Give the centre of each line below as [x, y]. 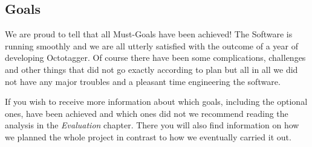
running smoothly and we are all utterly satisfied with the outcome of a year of [151, 45]
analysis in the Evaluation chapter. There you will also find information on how [152, 125]
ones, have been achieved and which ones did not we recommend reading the [147, 113]
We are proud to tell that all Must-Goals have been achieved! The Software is [149, 34]
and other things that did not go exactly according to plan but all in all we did [151, 69]
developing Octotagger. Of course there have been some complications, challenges [155, 58]
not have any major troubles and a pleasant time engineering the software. [143, 81]
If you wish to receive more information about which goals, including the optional [156, 102]
